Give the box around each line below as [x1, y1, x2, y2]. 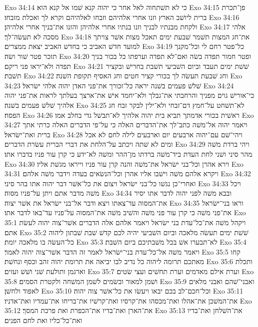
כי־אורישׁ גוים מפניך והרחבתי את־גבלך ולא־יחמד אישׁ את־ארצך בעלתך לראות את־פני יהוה [4, 90, 255, 100]
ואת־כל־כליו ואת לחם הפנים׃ [4, 315, 82, 325]
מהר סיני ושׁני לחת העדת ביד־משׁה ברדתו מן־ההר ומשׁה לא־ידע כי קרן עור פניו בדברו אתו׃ [4, 148, 253, 159]
